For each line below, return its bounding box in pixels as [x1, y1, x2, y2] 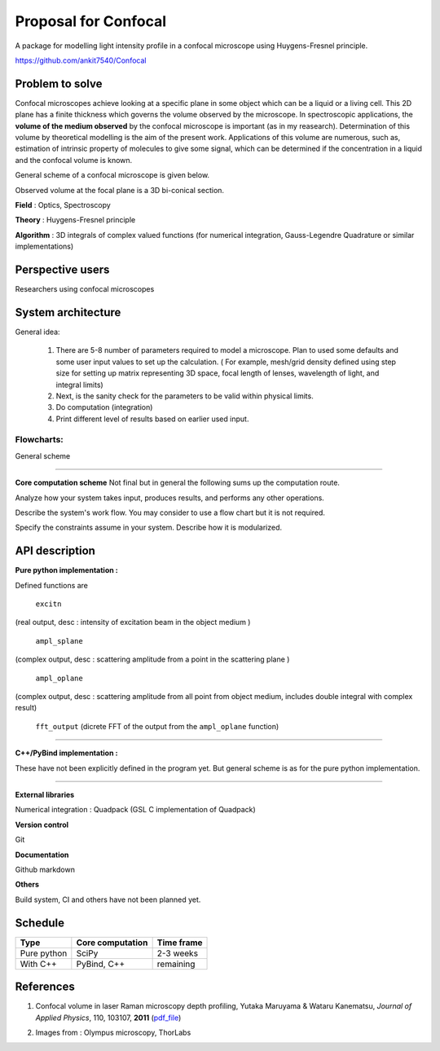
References [15, 980, 75, 994]
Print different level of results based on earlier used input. [55, 414, 249, 424]
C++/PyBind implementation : [15, 748, 118, 758]
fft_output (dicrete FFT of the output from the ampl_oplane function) [35, 721, 279, 731]
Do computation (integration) [55, 402, 153, 412]
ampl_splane [35, 636, 83, 645]
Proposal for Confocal [15, 12, 167, 30]
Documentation [15, 850, 69, 860]
